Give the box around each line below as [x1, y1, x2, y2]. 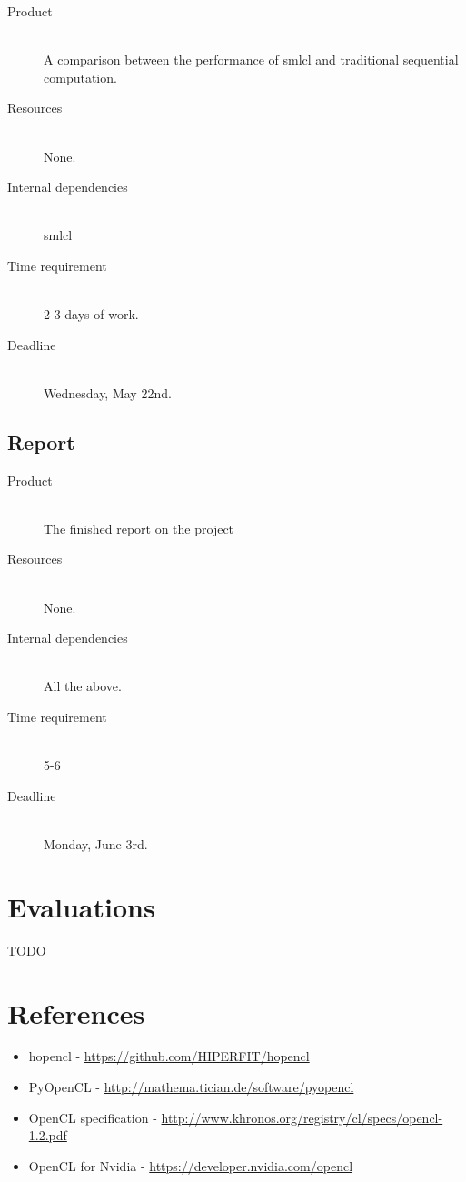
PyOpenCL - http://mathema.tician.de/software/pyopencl [28, 1077, 354, 1097]
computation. [44, 67, 117, 86]
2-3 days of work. [44, 305, 139, 324]
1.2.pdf [28, 1126, 67, 1145]
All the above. [44, 676, 122, 696]
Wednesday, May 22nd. [44, 383, 172, 402]
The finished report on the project [44, 518, 234, 537]
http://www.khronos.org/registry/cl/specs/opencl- [161, 1107, 443, 1127]
